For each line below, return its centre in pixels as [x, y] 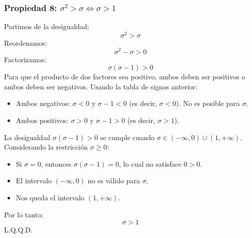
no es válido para [114, 181]
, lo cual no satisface [150, 163]
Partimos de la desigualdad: [47, 26]
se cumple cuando [127, 137]
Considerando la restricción [46, 147]
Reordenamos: [26, 42]
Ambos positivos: [42, 120]
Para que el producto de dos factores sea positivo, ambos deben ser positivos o [125, 77]
